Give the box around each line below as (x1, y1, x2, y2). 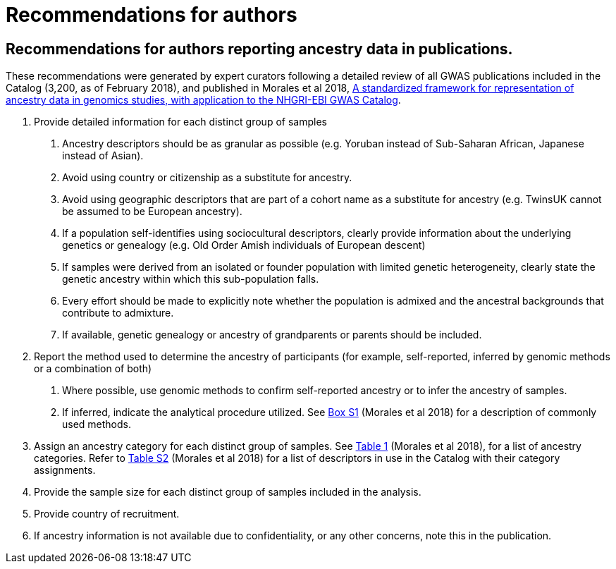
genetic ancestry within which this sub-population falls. (62, 273, 319, 286)
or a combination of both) (34, 362, 152, 375)
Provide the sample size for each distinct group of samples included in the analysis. (34, 486, 421, 498)
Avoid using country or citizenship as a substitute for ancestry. (62, 171, 352, 184)
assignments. (34, 464, 96, 477)
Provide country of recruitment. (34, 508, 180, 520)
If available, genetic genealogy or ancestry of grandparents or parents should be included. (62, 329, 482, 341)
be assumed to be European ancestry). (62, 205, 242, 218)
